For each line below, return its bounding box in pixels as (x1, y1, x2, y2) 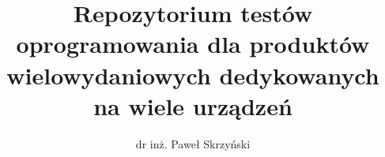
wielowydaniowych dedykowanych (6, 58, 379, 91)
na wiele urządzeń (93, 89, 293, 121)
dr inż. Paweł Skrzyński (135, 135, 251, 151)
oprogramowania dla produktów (16, 28, 370, 60)
